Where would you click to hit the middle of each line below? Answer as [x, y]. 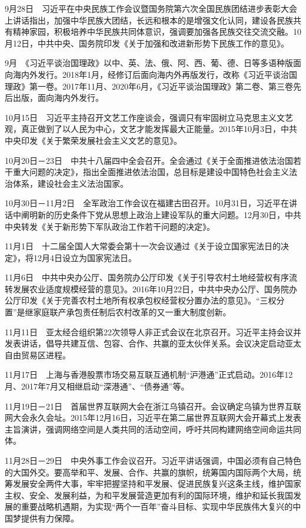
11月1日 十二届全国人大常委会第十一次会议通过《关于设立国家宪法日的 [143, 246]
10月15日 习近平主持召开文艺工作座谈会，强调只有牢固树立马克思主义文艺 [149, 117]
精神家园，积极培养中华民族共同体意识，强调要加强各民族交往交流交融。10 [157, 32]
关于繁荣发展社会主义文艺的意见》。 [114, 140]
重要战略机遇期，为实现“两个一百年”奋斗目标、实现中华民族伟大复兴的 [157, 506]
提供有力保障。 [50, 518]
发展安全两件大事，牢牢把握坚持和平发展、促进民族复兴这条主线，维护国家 [157, 484]
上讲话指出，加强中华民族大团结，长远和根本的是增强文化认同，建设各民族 [149, 20]
